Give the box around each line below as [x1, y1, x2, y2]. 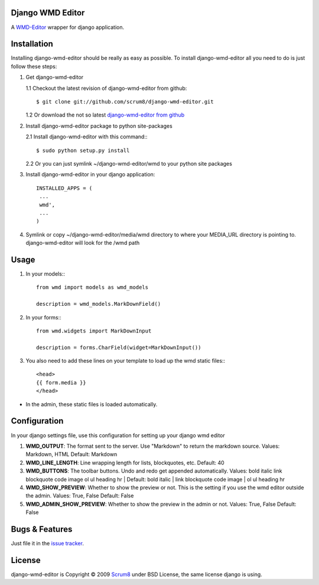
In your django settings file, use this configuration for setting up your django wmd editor [11, 432, 226, 439]
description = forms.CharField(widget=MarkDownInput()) [36, 344, 201, 351]
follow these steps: [11, 63, 57, 70]
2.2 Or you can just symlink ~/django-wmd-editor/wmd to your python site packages [25, 160, 233, 167]
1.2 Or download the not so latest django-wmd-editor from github [25, 111, 185, 118]
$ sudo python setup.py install [36, 147, 130, 154]
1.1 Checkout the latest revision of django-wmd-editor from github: [25, 85, 187, 92]
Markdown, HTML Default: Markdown [25, 451, 118, 458]
